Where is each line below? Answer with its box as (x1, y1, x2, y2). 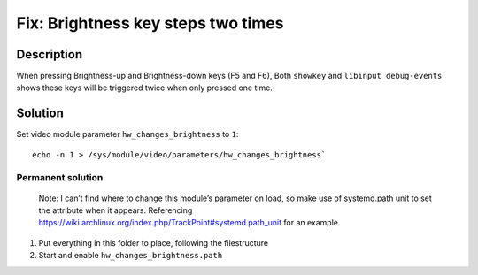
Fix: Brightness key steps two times (16, 13, 284, 33)
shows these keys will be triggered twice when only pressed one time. (16, 82, 274, 93)
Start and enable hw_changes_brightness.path (38, 250, 223, 261)
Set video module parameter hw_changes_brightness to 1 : (16, 129, 239, 140)
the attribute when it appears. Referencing (38, 205, 193, 216)
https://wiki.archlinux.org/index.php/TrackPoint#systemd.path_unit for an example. (38, 218, 341, 228)
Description (16, 47, 83, 62)
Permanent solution (16, 171, 104, 183)
